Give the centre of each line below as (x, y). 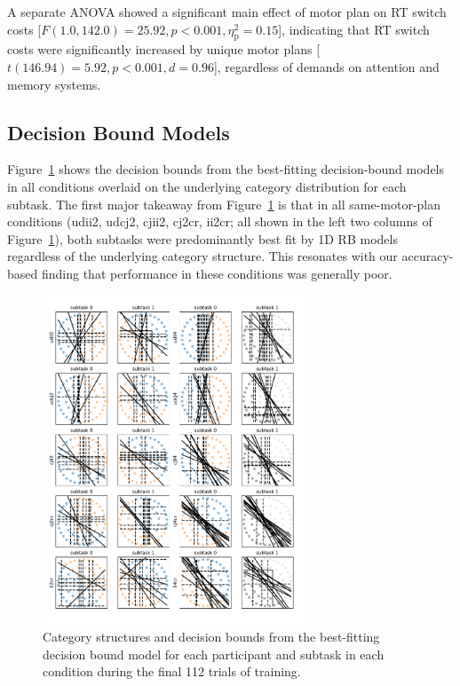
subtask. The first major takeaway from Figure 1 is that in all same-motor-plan (224, 204)
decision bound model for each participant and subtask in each (214, 654)
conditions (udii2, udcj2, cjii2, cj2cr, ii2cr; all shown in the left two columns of (220, 221)
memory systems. (54, 84)
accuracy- (428, 256)
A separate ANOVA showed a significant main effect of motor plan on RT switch (227, 12)
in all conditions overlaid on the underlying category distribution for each (207, 186)
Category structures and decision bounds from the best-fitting (211, 637)
